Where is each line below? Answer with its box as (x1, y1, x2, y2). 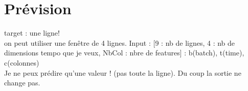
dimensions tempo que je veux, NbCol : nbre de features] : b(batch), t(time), (4, 47, 244, 58)
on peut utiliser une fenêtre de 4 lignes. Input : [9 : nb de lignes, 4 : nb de (4, 37, 235, 48)
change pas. (4, 77, 40, 88)
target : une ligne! (4, 27, 60, 38)
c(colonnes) (4, 57, 39, 68)
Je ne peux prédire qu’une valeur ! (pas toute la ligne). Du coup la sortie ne (4, 67, 241, 78)
